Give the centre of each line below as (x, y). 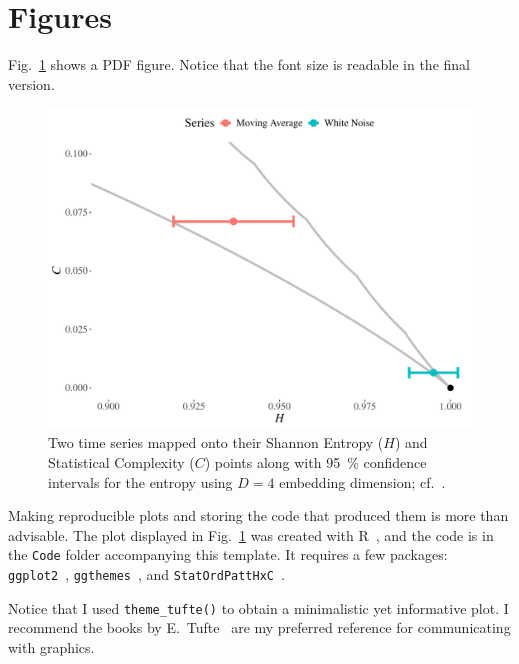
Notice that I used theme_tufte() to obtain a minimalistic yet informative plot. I (258, 607)
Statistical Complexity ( (121, 461)
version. (31, 83)
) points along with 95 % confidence (315, 461)
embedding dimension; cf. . (362, 481)
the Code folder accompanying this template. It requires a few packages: (228, 554)
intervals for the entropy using (140, 481)
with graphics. (51, 646)
